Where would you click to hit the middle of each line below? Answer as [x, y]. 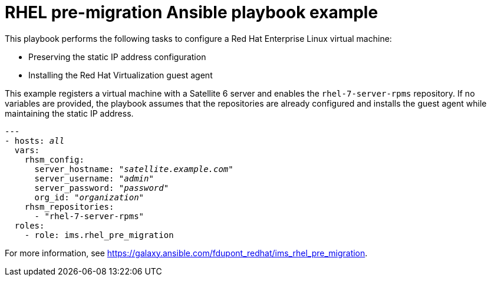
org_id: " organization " [89, 197]
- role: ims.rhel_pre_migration [99, 235]
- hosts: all [35, 140]
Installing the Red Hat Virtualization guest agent [121, 75]
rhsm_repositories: [69, 206]
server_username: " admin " [94, 178]
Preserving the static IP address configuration [117, 57]
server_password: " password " [102, 188]
